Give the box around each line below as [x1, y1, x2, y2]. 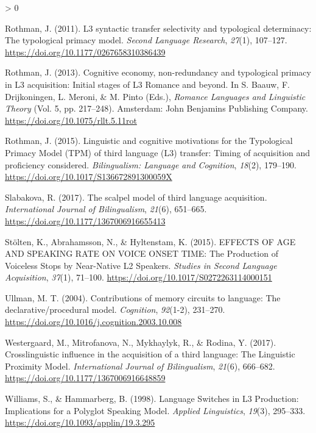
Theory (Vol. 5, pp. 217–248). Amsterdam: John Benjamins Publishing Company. [5, 102, 308, 115]
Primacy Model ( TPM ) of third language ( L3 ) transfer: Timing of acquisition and [5, 146, 311, 159]
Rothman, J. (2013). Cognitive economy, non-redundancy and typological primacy [5, 66, 311, 79]
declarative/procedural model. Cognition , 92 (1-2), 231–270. [5, 303, 225, 316]
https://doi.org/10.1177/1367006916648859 [5, 371, 166, 384]
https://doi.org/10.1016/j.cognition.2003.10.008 [5, 315, 182, 328]
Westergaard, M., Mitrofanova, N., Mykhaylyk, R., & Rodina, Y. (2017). [5, 335, 276, 348]
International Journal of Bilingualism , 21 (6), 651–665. [5, 202, 207, 215]
